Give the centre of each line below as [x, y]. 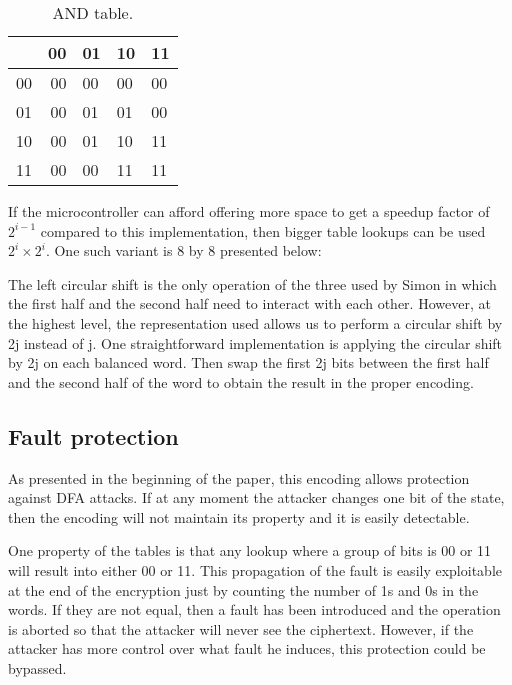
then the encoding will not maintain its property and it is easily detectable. [239, 516]
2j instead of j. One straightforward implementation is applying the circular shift [255, 342]
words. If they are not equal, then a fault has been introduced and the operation [254, 609]
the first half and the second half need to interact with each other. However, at [249, 303]
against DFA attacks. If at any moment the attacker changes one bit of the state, [256, 497]
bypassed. [37, 667]
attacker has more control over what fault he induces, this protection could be [247, 648]
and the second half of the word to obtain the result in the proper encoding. [241, 381]
